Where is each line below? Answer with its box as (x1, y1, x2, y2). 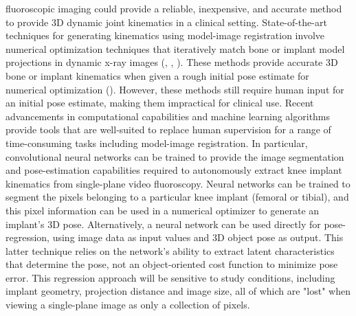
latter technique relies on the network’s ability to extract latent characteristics (5, 243, 335, 258)
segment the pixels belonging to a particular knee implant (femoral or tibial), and (5, 190, 349, 204)
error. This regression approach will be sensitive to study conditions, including (5, 270, 335, 284)
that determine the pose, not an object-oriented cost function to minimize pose (5, 257, 338, 271)
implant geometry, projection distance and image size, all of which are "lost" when (5, 284, 351, 298)
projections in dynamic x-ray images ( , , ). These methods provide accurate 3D (5, 55, 338, 69)
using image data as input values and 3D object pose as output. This (52, 230, 344, 245)
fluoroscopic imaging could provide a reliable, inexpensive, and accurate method (5, 1, 342, 15)
